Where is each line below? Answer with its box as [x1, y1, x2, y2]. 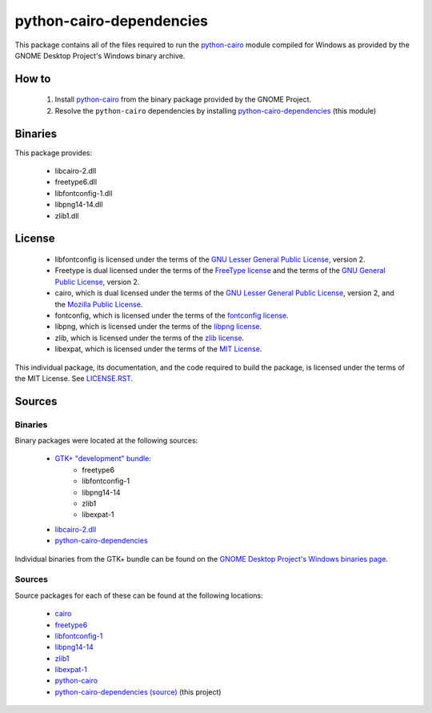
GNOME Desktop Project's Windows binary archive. [14, 50, 186, 60]
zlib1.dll [54, 210, 79, 220]
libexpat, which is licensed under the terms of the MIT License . [54, 344, 262, 354]
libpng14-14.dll [54, 200, 103, 210]
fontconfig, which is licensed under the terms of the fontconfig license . [54, 310, 290, 320]
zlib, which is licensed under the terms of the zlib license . [54, 333, 244, 342]
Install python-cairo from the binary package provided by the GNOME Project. [54, 94, 312, 104]
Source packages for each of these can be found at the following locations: [14, 591, 263, 600]
